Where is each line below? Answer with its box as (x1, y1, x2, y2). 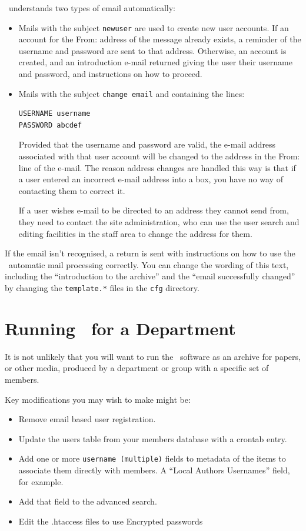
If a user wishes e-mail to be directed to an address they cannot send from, (18, 204, 289, 216)
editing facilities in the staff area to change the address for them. (18, 227, 252, 239)
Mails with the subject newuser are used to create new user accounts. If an (18, 21, 289, 34)
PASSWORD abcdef (18, 121, 82, 129)
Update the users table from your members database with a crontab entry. (18, 432, 287, 445)
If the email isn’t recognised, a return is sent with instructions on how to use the (5, 247, 295, 259)
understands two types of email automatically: (8, 2, 175, 14)
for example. (18, 475, 64, 487)
